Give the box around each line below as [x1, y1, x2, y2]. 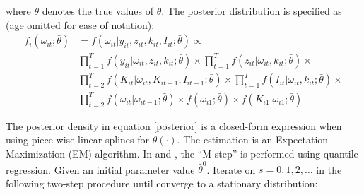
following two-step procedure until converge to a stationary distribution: [6, 175, 318, 190]
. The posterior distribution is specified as [161, 4, 342, 18]
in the [316, 162, 342, 177]
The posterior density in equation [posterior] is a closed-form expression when [6, 118, 342, 133]
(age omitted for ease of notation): [6, 17, 155, 32]
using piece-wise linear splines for [6, 132, 149, 147]
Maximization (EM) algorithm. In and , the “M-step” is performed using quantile [6, 146, 358, 160]
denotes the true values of [42, 4, 154, 18]
